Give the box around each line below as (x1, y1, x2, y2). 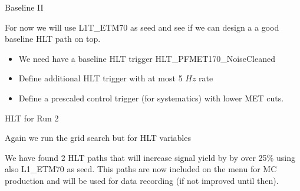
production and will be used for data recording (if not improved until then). (5, 174, 279, 186)
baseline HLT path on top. (5, 32, 101, 45)
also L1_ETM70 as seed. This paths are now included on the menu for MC (5, 163, 277, 175)
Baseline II (5, 1, 44, 13)
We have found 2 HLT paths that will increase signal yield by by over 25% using (5, 151, 295, 163)
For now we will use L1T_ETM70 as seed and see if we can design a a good (5, 21, 279, 33)
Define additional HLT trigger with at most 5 (18, 72, 183, 84)
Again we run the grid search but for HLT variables (5, 131, 191, 144)
